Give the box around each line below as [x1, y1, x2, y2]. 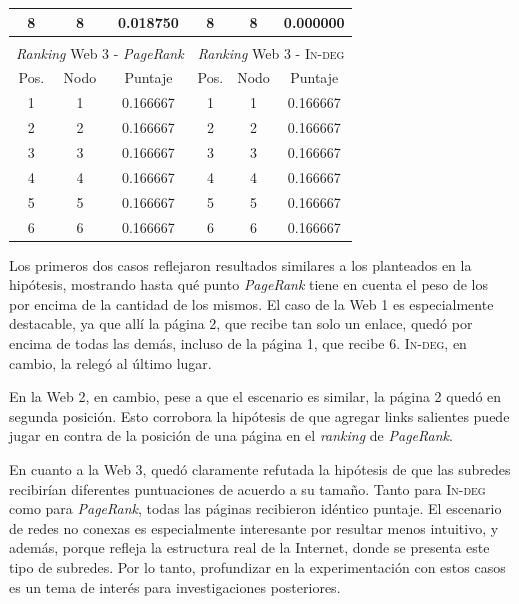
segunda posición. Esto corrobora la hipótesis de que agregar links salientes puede [9, 405, 510, 426]
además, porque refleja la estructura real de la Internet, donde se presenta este [9, 537, 490, 558]
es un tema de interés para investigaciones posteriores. [9, 576, 341, 597]
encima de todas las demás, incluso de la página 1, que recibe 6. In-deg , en [9, 332, 467, 353]
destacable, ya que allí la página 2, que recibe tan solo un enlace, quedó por [9, 313, 473, 334]
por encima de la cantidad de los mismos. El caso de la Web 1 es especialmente [9, 293, 494, 314]
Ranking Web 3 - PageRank [16, 42, 184, 63]
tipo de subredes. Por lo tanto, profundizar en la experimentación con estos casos [9, 556, 506, 577]
